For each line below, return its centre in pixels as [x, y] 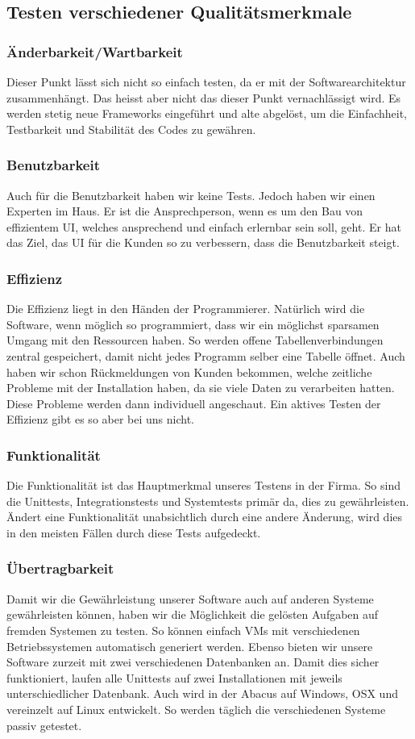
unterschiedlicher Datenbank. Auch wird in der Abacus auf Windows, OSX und [202, 693]
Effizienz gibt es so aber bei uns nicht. [101, 419]
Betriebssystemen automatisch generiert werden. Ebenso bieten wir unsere [190, 646]
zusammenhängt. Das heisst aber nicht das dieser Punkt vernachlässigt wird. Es [204, 97]
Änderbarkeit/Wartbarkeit [95, 51]
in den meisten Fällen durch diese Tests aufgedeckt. [134, 532]
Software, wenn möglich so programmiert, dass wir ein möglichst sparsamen [193, 324]
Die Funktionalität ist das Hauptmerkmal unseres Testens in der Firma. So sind [203, 485]
